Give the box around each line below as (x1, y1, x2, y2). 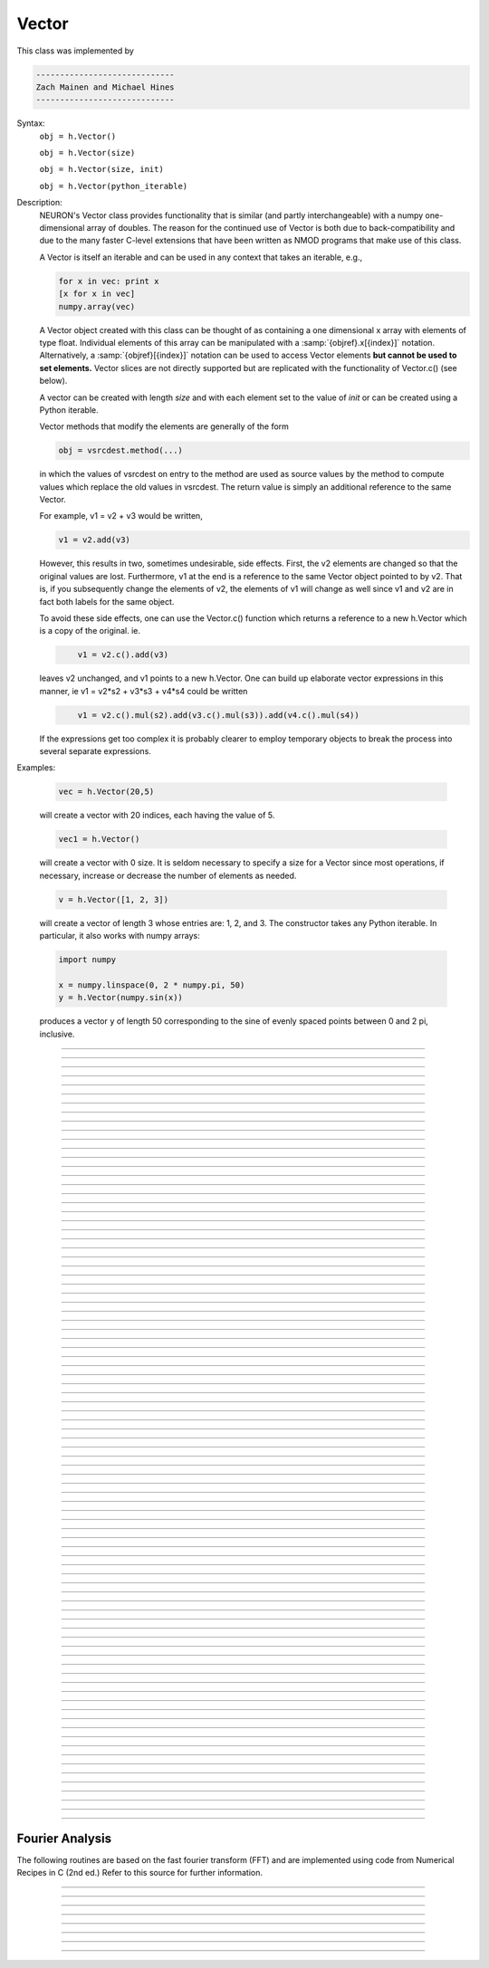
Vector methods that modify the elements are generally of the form (39, 421, 290, 432)
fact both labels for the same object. (39, 596, 175, 607)
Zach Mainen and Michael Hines (35, 81, 176, 92)
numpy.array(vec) (58, 301, 136, 311)
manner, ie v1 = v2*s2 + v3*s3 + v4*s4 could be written (39, 685, 248, 696)
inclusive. (39, 1028, 75, 1039)
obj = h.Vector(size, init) (39, 164, 165, 175)
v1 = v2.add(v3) (58, 535, 131, 545)
